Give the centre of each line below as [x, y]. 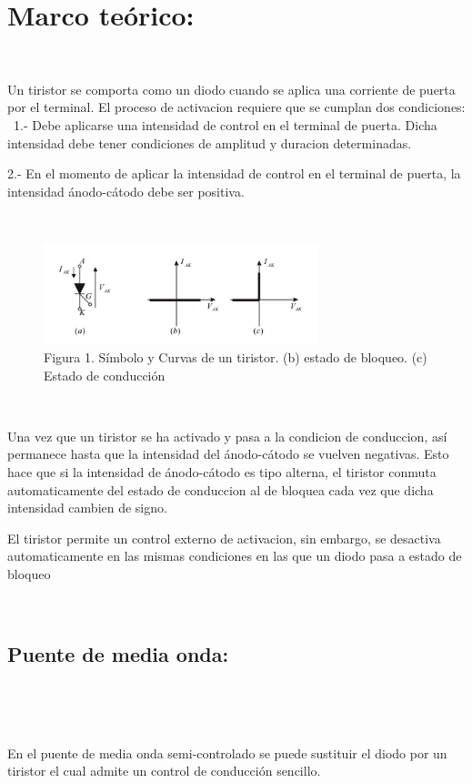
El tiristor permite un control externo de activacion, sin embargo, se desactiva [224, 538]
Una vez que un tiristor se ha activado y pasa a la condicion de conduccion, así [227, 436]
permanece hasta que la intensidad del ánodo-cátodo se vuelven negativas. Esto [228, 454]
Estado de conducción [105, 375]
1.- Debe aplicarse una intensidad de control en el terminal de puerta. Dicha [225, 124]
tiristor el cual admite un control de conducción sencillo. [164, 771]
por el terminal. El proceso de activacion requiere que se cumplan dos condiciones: [236, 107]
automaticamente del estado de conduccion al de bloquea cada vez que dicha [221, 489]
